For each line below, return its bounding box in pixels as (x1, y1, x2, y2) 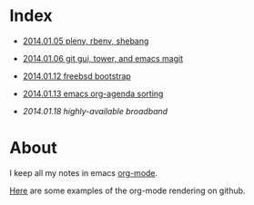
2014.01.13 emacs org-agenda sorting (22, 88, 164, 99)
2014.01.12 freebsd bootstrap (22, 70, 132, 82)
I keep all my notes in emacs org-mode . (9, 167, 158, 178)
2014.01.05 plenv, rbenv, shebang (22, 35, 149, 46)
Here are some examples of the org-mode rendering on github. (9, 185, 246, 196)
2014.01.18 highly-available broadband (22, 105, 168, 116)
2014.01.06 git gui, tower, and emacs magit (22, 53, 184, 63)
